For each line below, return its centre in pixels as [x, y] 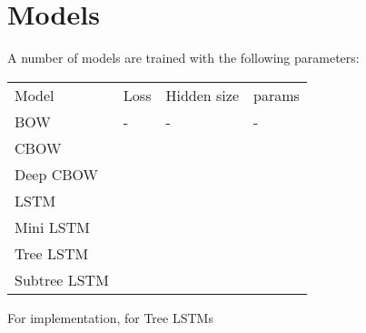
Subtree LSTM [62, 279]
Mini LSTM [52, 227]
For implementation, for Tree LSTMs [110, 317]
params [276, 95]
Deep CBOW [56, 174]
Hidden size [202, 95]
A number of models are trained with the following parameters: [183, 58]
